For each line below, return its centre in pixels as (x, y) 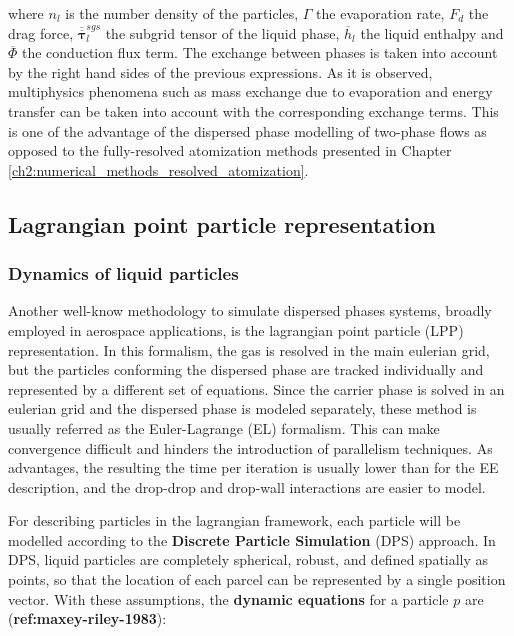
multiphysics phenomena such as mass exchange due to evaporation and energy (250, 91)
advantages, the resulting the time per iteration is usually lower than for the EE (253, 467)
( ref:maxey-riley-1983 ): (87, 618)
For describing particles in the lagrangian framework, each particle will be (234, 520)
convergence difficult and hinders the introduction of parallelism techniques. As (250, 447)
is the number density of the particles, (182, 13)
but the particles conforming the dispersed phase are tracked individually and (246, 369)
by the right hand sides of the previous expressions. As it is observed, (220, 71)
